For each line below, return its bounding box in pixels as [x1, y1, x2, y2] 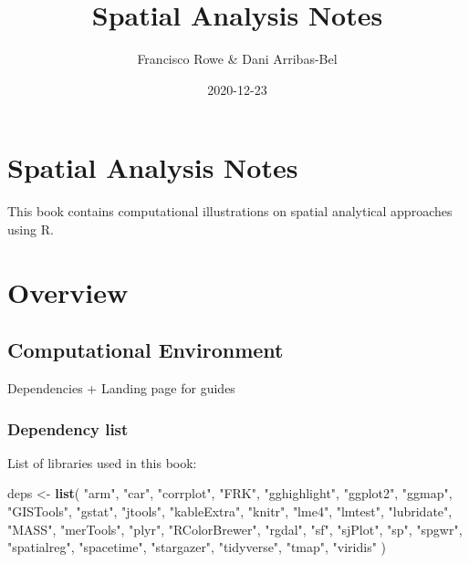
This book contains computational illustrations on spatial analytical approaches [7, 202, 453, 221]
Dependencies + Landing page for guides [7, 379, 235, 398]
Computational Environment [7, 336, 284, 364]
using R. [7, 219, 54, 238]
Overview [7, 273, 129, 310]
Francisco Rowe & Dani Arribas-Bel [137, 49, 338, 68]
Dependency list [7, 417, 129, 440]
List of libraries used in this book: [7, 453, 197, 472]
